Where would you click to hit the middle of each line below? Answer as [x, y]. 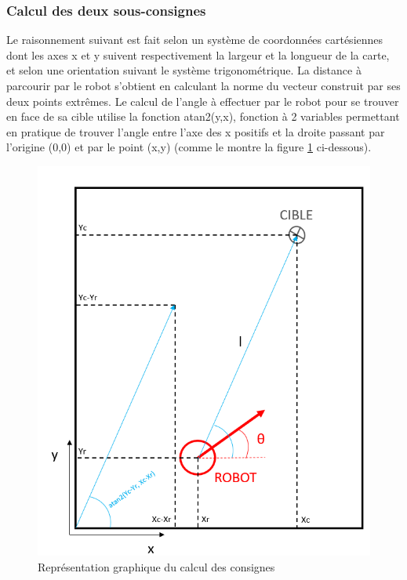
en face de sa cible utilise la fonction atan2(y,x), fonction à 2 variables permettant [203, 116]
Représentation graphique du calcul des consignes [156, 566]
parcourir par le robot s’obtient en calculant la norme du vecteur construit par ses [203, 85]
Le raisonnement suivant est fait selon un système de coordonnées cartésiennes [195, 40]
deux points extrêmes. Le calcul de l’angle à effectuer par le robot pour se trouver [203, 101]
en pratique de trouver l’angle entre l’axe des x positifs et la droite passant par [196, 131]
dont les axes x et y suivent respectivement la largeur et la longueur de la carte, [198, 54]
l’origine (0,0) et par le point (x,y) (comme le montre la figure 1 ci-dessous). [189, 147]
